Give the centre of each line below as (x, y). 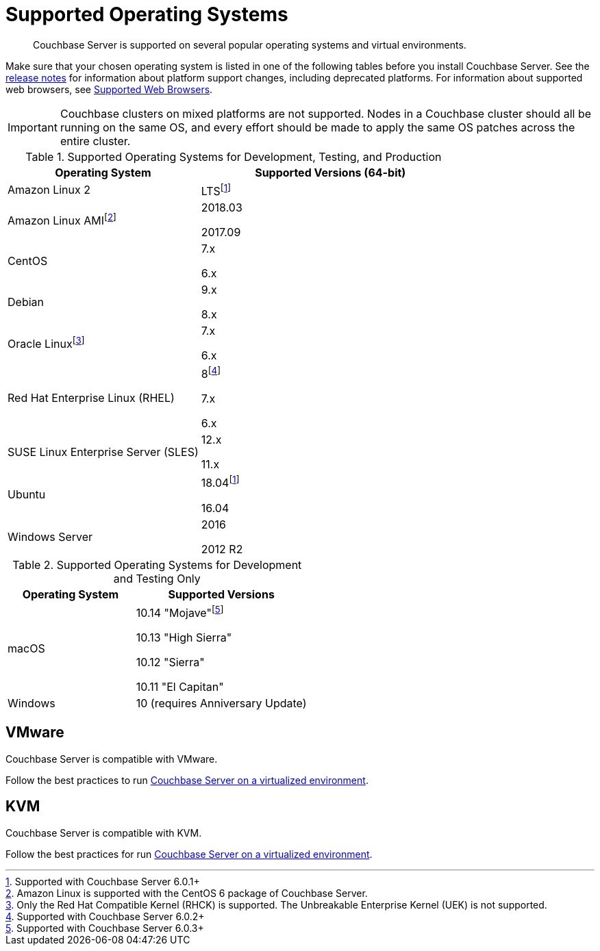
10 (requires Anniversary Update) (221, 703)
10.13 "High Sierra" (184, 638)
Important (33, 127)
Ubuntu (27, 495)
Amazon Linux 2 (49, 190)
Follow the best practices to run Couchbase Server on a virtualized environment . (187, 780)
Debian (26, 302)
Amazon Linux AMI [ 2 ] (62, 220)
